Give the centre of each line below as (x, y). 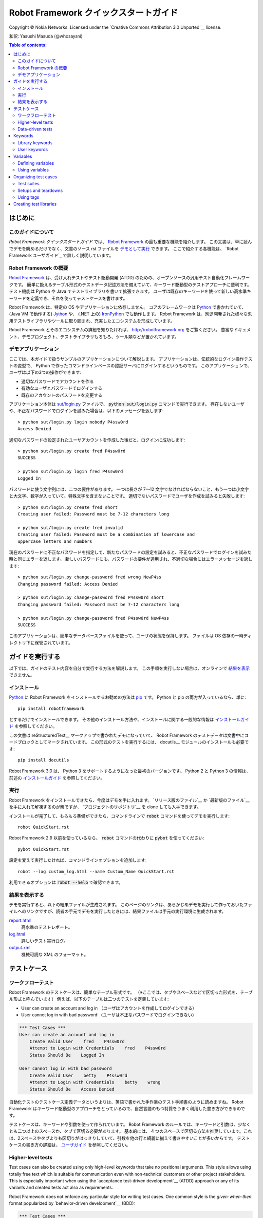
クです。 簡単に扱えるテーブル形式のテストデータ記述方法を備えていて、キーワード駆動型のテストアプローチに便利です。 (130, 285)
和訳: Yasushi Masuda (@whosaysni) (46, 36)
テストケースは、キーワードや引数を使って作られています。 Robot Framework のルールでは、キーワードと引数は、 (123, 1124)
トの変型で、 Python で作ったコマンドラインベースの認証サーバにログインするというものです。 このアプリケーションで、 (130, 366)
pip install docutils (43, 760)
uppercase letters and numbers (55, 541)
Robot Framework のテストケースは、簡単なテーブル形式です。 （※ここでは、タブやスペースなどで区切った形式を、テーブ (131, 992)
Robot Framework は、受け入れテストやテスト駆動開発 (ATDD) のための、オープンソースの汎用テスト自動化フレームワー (130, 278)
